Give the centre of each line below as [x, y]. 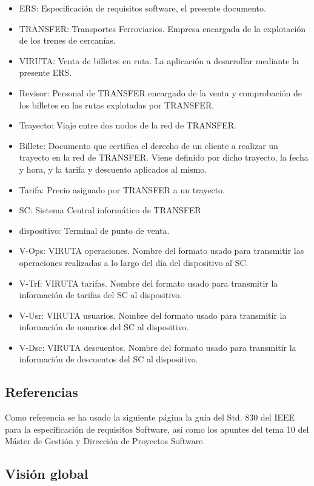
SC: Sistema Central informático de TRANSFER [110, 210]
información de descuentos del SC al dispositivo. [109, 359]
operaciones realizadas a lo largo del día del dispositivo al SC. [134, 262]
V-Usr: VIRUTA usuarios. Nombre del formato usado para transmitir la [153, 315]
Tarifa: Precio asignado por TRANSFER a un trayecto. [122, 189]
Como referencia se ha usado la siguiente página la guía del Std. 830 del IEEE [150, 417]
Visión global [47, 474]
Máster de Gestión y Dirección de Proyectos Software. [105, 441]
